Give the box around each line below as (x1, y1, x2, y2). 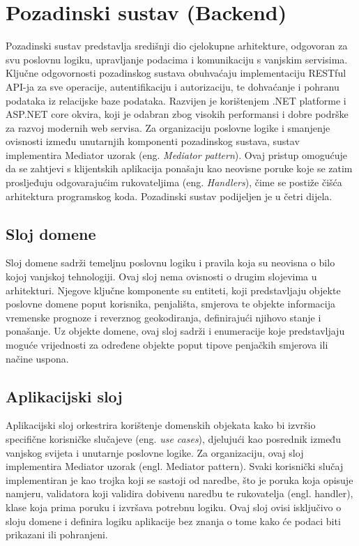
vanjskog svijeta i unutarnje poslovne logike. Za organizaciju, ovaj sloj (6, 445, 304, 460)
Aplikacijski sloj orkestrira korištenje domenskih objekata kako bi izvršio (6, 418, 316, 432)
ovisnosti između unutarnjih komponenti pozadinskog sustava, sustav (6, 134, 300, 149)
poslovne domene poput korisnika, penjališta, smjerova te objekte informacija (6, 296, 335, 311)
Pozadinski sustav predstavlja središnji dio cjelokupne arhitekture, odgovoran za (6, 38, 348, 53)
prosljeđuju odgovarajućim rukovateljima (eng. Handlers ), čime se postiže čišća (6, 175, 342, 190)
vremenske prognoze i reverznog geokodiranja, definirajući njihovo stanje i (6, 310, 321, 324)
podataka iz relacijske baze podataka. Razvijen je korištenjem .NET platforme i (6, 93, 346, 107)
